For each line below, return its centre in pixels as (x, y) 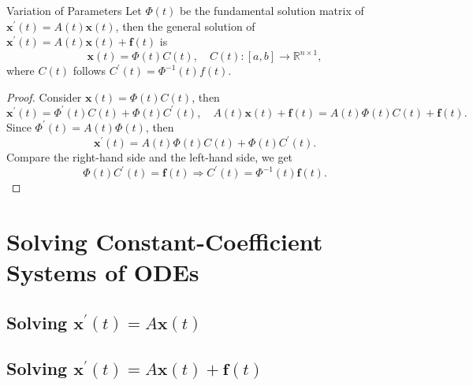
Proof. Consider (44, 96)
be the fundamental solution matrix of (272, 10)
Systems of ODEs (103, 272)
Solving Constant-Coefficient (165, 241)
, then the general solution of (185, 26)
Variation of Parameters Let (74, 10)
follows (89, 71)
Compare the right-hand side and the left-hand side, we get (150, 157)
